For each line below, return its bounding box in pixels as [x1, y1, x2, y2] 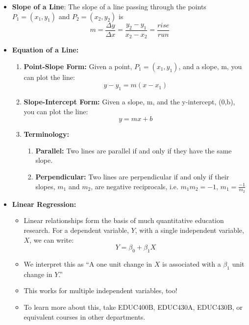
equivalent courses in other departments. [24, 311, 146, 322]
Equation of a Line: [12, 45, 79, 55]
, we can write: [29, 234, 74, 245]
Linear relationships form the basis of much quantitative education [24, 215, 224, 225]
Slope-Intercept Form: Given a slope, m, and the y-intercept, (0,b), [24, 97, 235, 107]
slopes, [35, 181, 55, 191]
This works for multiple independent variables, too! [24, 285, 177, 296]
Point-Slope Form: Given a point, [24, 61, 132, 71]
